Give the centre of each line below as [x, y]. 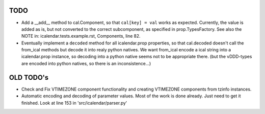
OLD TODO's [29, 78]
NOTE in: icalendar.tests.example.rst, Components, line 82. [81, 36]
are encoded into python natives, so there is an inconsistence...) [86, 63]
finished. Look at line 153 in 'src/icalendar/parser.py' [74, 103]
